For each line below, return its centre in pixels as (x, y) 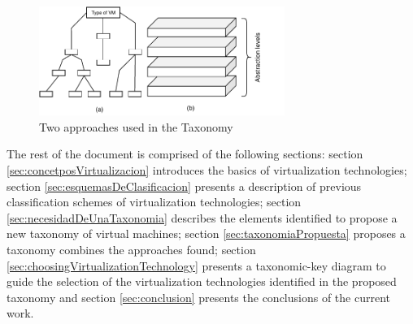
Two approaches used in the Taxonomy (136, 126)
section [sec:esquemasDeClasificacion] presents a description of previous (184, 186)
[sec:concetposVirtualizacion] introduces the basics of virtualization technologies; (207, 170)
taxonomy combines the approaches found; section (131, 249)
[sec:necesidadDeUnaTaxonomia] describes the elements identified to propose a (202, 217)
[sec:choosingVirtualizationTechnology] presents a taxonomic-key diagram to (196, 265)
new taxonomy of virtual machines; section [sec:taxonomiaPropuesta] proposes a (206, 233)
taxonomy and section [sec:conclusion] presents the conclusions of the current (198, 297)
